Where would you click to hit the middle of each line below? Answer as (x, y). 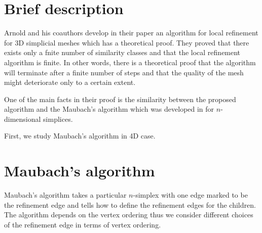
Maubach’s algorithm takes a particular (65, 195)
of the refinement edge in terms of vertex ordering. (83, 224)
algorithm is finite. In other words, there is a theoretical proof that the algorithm (130, 62)
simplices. (58, 119)
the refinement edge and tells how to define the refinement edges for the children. (130, 204)
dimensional (23, 119)
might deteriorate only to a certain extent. (70, 82)
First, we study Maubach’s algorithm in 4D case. (80, 136)
